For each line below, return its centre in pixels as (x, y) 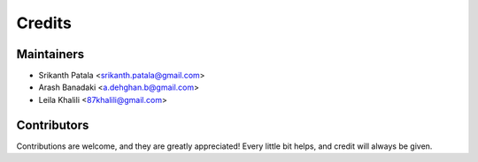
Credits (44, 23)
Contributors (53, 125)
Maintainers (50, 54)
